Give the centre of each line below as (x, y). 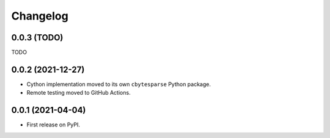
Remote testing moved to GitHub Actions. (79, 93)
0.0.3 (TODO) (37, 38)
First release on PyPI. (53, 125)
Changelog (40, 16)
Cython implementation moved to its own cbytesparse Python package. (119, 84)
